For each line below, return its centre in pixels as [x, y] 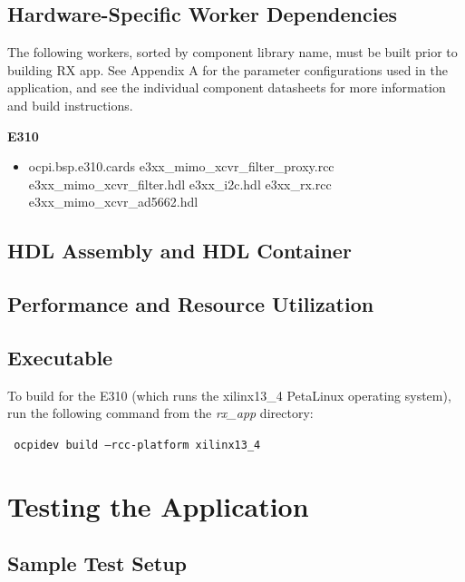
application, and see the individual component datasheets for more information [227, 87]
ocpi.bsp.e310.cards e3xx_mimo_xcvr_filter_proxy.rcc [181, 166]
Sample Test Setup [97, 563]
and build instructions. [70, 105]
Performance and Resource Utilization [191, 304]
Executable [60, 357]
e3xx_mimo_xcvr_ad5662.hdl [113, 202]
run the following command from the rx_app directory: [160, 413]
